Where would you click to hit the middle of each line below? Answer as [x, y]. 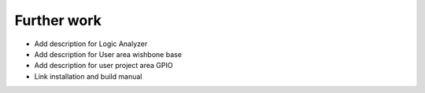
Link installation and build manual [88, 76]
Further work [58, 20]
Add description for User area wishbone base [108, 54]
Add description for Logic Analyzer [91, 44]
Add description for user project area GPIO [103, 66]
